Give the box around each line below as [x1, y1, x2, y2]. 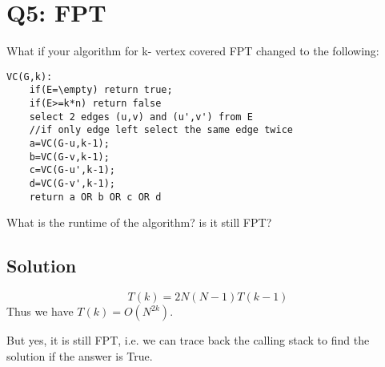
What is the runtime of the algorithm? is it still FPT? [6, 214, 272, 231]
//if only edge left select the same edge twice [29, 124, 293, 136]
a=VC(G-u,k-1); [29, 138, 110, 149]
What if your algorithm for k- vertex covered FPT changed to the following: [6, 42, 379, 59]
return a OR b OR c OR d [29, 191, 162, 203]
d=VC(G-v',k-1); [29, 177, 116, 189]
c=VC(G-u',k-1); [29, 164, 116, 176]
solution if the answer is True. [6, 347, 153, 364]
